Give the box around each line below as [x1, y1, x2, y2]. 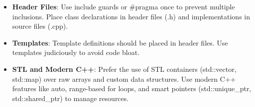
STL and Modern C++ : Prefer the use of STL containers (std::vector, [12, 63, 237, 74]
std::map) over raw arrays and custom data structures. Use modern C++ [12, 73, 236, 84]
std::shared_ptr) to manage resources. [12, 93, 129, 103]
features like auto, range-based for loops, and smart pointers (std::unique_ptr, [12, 83, 252, 94]
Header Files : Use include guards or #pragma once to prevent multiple [12, 1, 235, 11]
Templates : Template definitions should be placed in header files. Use [12, 37, 228, 48]
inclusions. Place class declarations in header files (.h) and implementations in [12, 11, 250, 21]
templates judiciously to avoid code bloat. [12, 47, 140, 57]
